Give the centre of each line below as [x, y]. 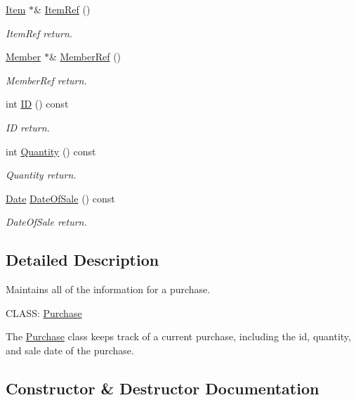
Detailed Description [83, 260]
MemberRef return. [46, 80]
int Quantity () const [51, 151]
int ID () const [37, 104]
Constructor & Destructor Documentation [163, 388]
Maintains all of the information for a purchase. [108, 289]
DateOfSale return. [46, 222]
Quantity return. [41, 175]
